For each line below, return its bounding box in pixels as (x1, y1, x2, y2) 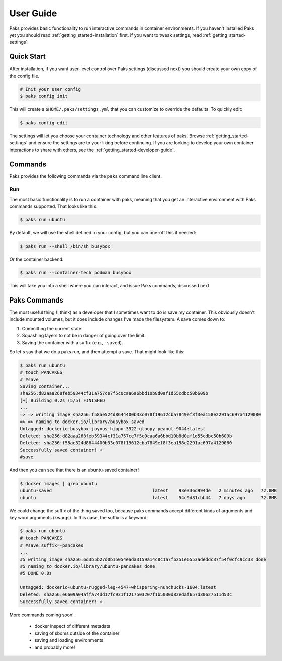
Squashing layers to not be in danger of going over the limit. (22, 333, 146, 339)
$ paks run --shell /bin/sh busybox (20, 244, 111, 249)
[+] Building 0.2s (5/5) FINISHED (20, 397, 105, 403)
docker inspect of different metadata (34, 623, 111, 629)
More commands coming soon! (9, 612, 74, 618)
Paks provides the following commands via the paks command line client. (9, 173, 162, 179)
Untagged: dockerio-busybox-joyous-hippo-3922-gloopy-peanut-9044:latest (20, 426, 206, 432)
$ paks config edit (20, 119, 68, 126)
